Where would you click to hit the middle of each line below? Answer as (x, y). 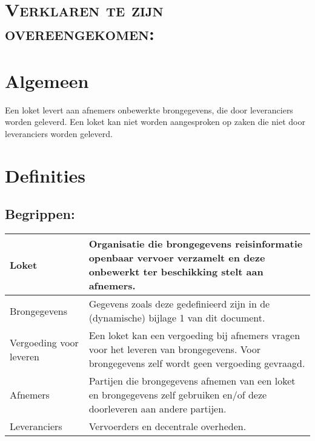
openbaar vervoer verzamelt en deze (177, 258)
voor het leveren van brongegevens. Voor (175, 349)
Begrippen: (40, 214)
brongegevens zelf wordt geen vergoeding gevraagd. (197, 363)
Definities (45, 175)
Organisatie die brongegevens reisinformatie (196, 244)
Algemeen (47, 80)
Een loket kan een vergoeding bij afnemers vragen (194, 335)
